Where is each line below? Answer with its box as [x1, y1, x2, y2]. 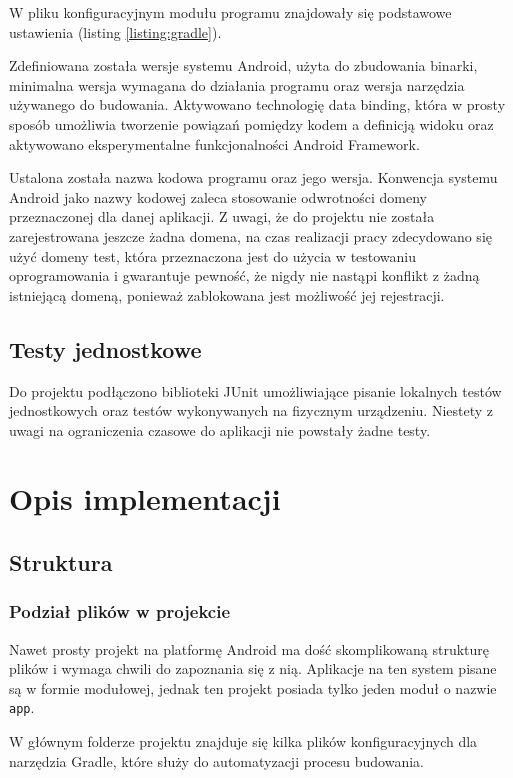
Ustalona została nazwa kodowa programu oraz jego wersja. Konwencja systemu [9, 167, 498, 188]
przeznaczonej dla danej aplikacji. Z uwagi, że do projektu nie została [9, 206, 435, 227]
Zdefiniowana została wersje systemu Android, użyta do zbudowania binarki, [9, 55, 478, 76]
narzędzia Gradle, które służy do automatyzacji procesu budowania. [9, 750, 425, 771]
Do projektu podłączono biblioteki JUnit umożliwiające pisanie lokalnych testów [9, 380, 502, 401]
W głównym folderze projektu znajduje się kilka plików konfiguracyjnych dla [9, 731, 478, 752]
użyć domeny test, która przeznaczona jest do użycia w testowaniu [9, 245, 417, 266]
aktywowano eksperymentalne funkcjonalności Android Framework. [9, 133, 420, 154]
